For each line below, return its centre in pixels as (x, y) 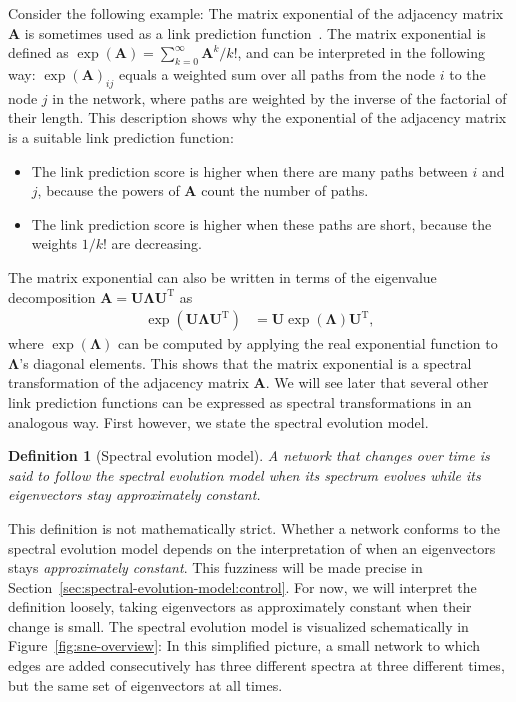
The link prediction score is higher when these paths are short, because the (261, 223)
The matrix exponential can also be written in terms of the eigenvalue (222, 276)
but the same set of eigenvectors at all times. (145, 684)
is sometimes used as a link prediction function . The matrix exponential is (255, 32)
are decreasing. (156, 243)
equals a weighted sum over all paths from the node (277, 73)
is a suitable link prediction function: (121, 136)
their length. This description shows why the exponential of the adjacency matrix (257, 117)
